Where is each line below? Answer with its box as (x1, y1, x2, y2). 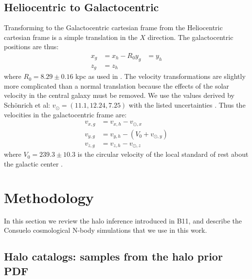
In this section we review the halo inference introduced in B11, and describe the (4, 215, 242, 225)
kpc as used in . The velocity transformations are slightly (75, 71, 246, 81)
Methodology (4, 187, 94, 207)
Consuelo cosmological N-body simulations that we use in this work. (4, 225, 207, 235)
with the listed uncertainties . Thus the (128, 100, 246, 110)
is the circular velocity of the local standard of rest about (77, 149, 249, 159)
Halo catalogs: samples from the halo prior (4, 249, 223, 264)
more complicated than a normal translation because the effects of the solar (4, 80, 229, 91)
